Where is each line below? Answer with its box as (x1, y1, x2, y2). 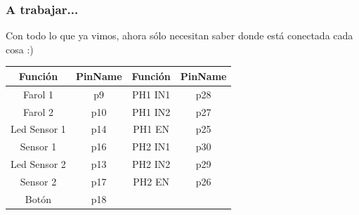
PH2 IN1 (132, 139, 171, 154)
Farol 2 (22, 104, 53, 119)
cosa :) (6, 41, 34, 56)
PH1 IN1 (132, 86, 171, 101)
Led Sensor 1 (11, 122, 66, 136)
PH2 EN (133, 174, 170, 188)
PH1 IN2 (132, 104, 171, 119)
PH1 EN (133, 122, 170, 136)
